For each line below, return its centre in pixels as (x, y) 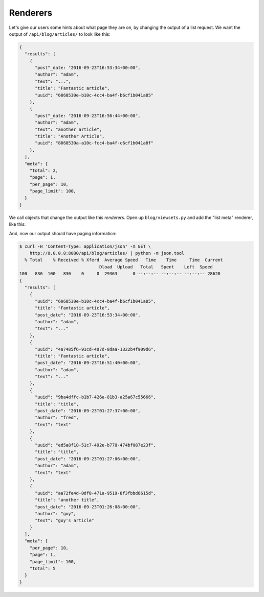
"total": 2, (44, 170)
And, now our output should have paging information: (63, 233)
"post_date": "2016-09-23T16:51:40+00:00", (88, 363)
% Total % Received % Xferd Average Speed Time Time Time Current (124, 260)
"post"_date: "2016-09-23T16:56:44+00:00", (88, 116)
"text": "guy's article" (65, 521)
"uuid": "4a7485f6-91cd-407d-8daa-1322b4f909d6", (96, 349)
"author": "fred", (57, 418)
